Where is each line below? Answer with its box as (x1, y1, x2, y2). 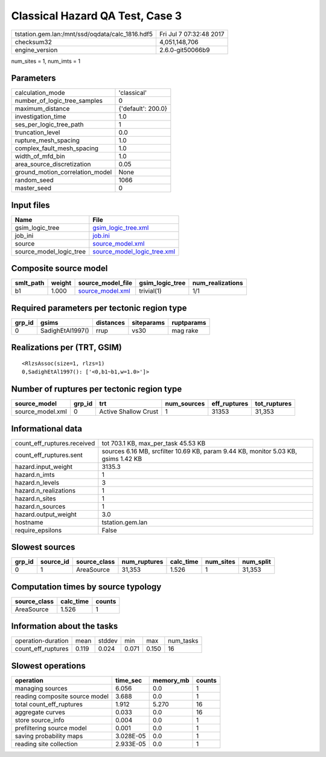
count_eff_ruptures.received (14, 439, 95, 447)
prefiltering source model (14, 724, 87, 732)
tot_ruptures (255, 399, 292, 408)
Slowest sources (11, 542, 75, 552)
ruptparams (171, 318, 206, 327)
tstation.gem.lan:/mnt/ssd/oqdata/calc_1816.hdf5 (14, 30, 153, 38)
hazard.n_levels (14, 478, 60, 487)
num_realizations (192, 279, 243, 287)
